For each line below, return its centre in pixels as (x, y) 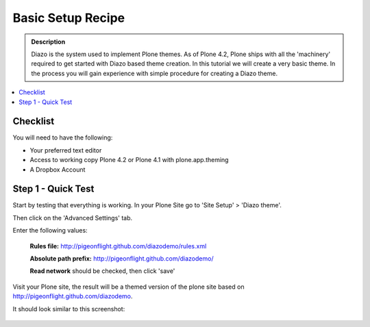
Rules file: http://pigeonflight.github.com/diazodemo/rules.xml (118, 246)
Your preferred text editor (66, 150)
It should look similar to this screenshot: (69, 309)
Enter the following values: (50, 231)
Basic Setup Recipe (69, 18)
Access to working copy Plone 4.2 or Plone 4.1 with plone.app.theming (129, 160)
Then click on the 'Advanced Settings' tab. (73, 218)
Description (48, 42)
